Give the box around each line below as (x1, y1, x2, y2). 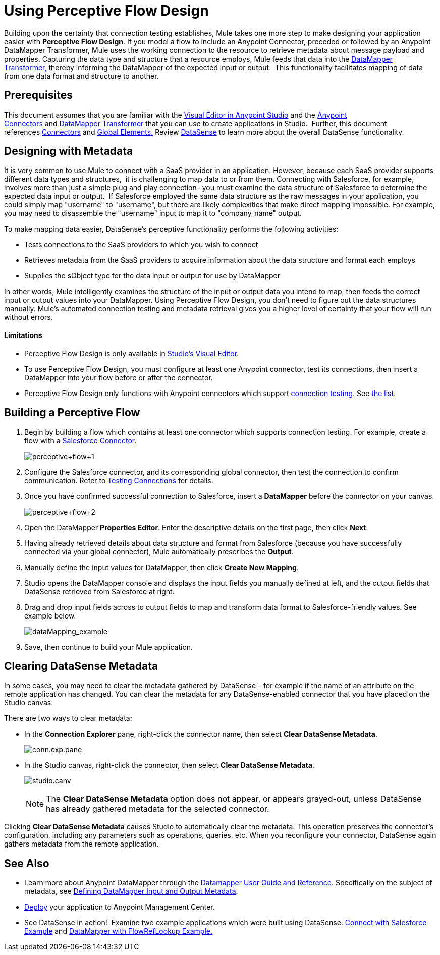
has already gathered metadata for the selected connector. (46, 804, 269, 814)
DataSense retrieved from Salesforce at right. (24, 587, 175, 596)
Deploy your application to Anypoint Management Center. (24, 903, 215, 912)
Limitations (4, 331, 42, 340)
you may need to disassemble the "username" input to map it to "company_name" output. (4, 209, 302, 218)
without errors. (4, 313, 53, 322)
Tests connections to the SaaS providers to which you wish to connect (24, 240, 258, 249)
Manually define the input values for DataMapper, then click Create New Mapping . (24, 563, 299, 572)
